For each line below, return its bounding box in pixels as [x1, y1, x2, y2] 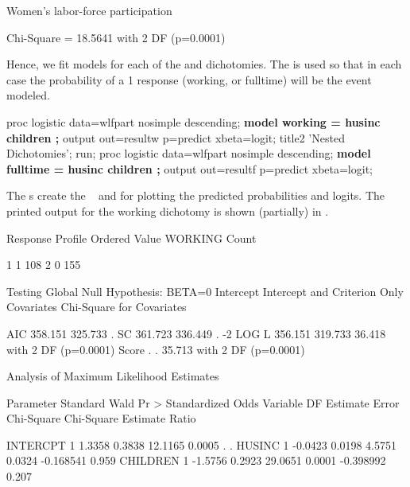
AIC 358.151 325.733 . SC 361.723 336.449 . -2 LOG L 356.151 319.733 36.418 [6, 325, 386, 341]
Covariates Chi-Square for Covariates [6, 298, 187, 315]
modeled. [6, 87, 50, 103]
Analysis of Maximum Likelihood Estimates [6, 368, 219, 384]
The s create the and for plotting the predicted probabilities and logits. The [6, 187, 385, 204]
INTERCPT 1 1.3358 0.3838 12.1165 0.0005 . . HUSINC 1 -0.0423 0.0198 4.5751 [6, 436, 396, 453]
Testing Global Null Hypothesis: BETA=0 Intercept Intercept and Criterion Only [6, 282, 404, 299]
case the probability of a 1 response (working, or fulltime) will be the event [6, 71, 372, 88]
